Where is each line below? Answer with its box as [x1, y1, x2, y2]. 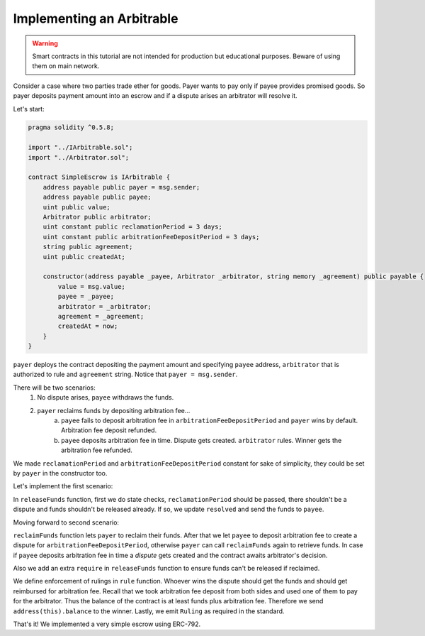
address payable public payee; [42, 193, 152, 202]
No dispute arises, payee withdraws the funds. [37, 393, 174, 402]
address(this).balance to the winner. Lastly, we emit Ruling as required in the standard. [13, 607, 285, 615]
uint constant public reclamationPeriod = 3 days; [42, 223, 222, 231]
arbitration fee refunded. [61, 446, 132, 454]
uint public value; [42, 203, 111, 211]
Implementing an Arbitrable [13, 11, 178, 26]
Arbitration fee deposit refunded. [61, 426, 157, 434]
